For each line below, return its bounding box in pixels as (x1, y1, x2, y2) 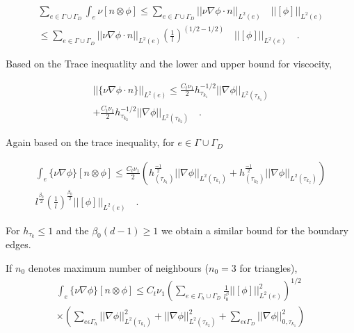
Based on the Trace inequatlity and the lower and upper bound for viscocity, (6, 56, 332, 71)
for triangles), (239, 261, 298, 275)
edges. (6, 237, 31, 252)
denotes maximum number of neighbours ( (28, 261, 209, 275)
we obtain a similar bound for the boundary (161, 222, 348, 237)
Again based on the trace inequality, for (6, 135, 175, 149)
